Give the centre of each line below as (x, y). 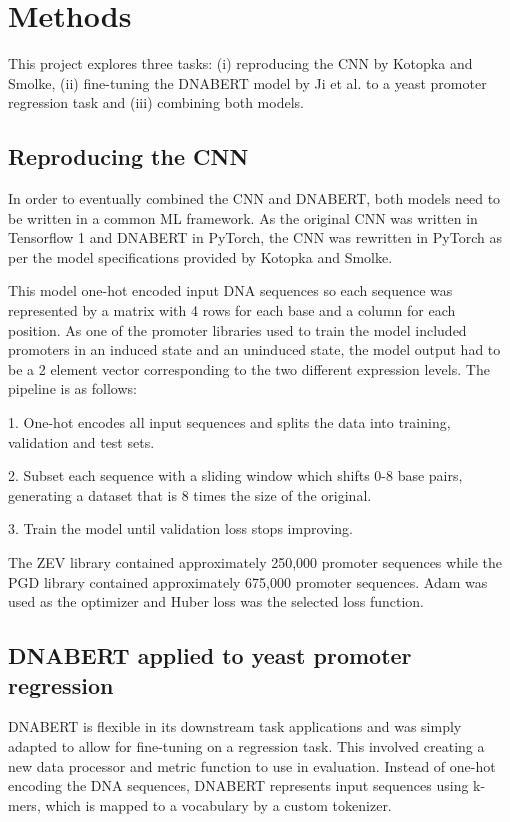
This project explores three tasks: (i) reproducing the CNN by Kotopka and (240, 63)
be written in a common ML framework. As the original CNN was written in (243, 217)
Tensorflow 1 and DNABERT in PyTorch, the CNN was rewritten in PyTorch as (255, 237)
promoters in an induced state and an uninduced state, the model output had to (254, 349)
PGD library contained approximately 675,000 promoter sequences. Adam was (248, 581)
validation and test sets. (81, 441)
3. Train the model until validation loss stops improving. (180, 528)
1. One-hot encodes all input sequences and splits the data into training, (229, 422)
